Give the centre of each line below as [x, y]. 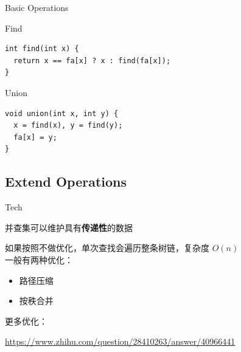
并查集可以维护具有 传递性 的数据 [69, 227]
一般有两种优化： [39, 259]
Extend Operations [66, 181]
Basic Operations [37, 7]
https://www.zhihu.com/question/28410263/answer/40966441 [120, 341]
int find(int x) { [42, 49]
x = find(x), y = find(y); [68, 126]
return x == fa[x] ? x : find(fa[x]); [92, 60]
